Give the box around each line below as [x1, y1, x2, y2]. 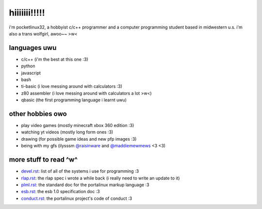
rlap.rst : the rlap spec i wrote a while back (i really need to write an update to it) [21, 175, 180, 181]
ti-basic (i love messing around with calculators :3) [21, 83, 122, 89]
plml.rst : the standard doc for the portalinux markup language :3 [21, 182, 149, 188]
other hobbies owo [9, 110, 67, 118]
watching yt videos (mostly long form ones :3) [21, 129, 114, 135]
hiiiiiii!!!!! [9, 7, 45, 18]
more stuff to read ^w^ [9, 156, 78, 164]
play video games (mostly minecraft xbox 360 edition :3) [21, 123, 134, 129]
